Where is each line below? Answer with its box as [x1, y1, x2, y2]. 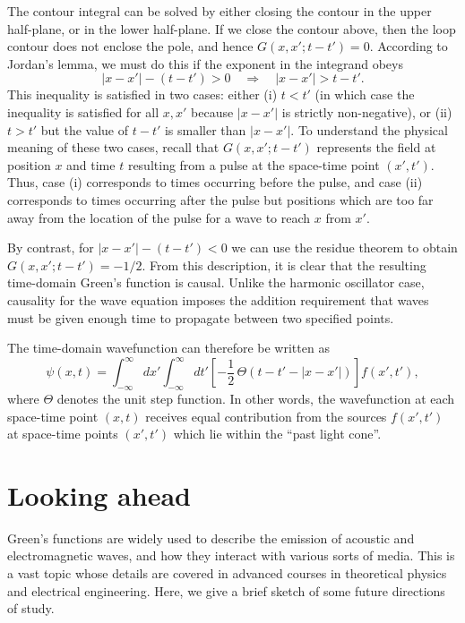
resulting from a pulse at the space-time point [127, 155, 380, 174]
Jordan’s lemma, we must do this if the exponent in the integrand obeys [7, 54, 403, 73]
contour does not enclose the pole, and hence [7, 37, 254, 55]
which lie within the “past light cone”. [173, 424, 382, 443]
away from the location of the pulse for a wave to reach [7, 208, 311, 226]
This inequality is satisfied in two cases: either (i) [7, 85, 278, 104]
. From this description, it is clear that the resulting [142, 255, 426, 274]
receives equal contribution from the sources [145, 406, 387, 425]
